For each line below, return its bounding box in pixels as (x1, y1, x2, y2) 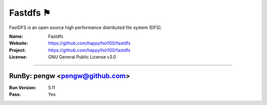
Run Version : (9, 85, 37, 91)
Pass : (9, 91, 21, 98)
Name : (9, 33, 23, 39)
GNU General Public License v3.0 (48, 54, 116, 60)
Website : (9, 40, 28, 46)
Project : (9, 47, 26, 53)
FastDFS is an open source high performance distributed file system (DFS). (9, 25, 163, 30)
